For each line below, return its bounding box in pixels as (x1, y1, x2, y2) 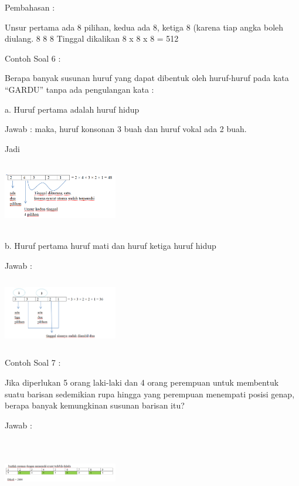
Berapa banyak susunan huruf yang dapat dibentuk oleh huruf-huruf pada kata (5, 72, 289, 84)
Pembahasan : (5, 1, 55, 13)
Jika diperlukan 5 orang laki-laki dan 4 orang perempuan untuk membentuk (5, 376, 279, 389)
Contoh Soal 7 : (5, 356, 61, 369)
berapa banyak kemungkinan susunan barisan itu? (5, 399, 185, 411)
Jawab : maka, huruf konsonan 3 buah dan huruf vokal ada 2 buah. (5, 123, 247, 135)
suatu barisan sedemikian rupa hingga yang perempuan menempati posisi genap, (5, 387, 295, 400)
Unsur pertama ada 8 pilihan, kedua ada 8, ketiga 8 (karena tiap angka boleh (5, 21, 284, 33)
